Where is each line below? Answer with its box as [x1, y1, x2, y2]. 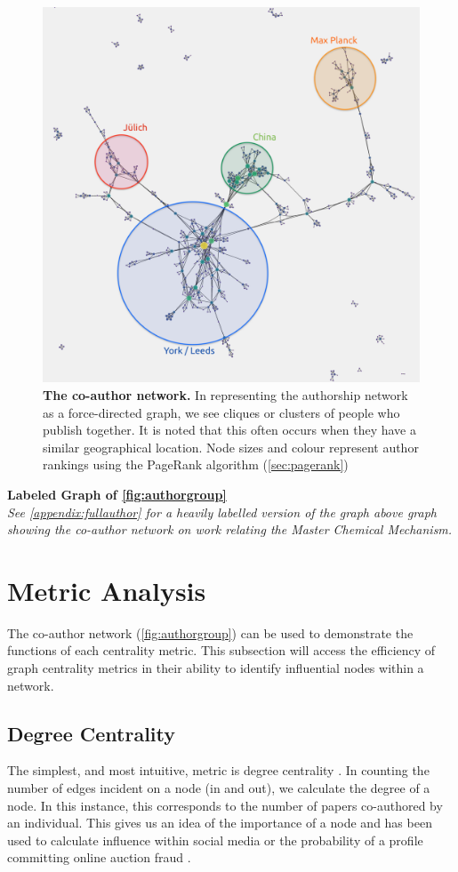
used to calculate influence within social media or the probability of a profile [7, 830, 423, 849]
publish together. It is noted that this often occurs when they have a [43, 420, 416, 439]
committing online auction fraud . [7, 848, 191, 867]
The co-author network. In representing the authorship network [43, 385, 408, 404]
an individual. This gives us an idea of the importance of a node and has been [7, 813, 432, 832]
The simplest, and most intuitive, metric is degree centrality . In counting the [7, 761, 430, 780]
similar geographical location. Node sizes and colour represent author [43, 437, 419, 456]
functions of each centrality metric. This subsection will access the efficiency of [7, 641, 436, 660]
